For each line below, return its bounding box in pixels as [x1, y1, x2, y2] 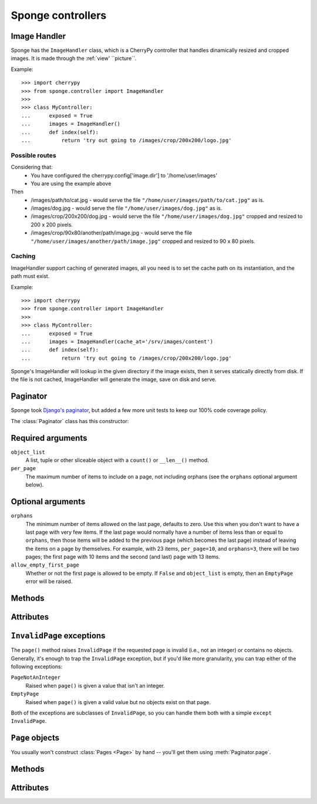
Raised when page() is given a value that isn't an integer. [25, 682, 166, 689]
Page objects [11, 733, 60, 743]
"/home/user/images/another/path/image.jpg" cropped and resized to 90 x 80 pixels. [31, 237, 255, 244]
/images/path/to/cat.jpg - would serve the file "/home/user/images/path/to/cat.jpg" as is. [31, 196, 265, 203]
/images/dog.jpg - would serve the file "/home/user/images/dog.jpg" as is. [31, 205, 222, 212]
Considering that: [11, 163, 53, 170]
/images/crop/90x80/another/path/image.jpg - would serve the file [31, 229, 193, 236]
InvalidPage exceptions [11, 631, 106, 641]
